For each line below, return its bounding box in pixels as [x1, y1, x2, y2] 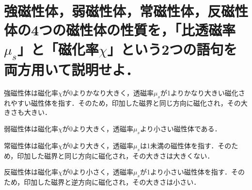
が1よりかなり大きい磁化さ [160, 88, 245, 98]
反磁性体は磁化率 [4, 167, 58, 177]
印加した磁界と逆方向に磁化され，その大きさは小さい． [24, 177, 201, 187]
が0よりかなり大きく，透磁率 [62, 88, 154, 98]
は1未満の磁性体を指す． [140, 140, 218, 150]
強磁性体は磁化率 [4, 88, 58, 98]
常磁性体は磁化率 [4, 140, 58, 150]
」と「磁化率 [17, 39, 99, 59]
